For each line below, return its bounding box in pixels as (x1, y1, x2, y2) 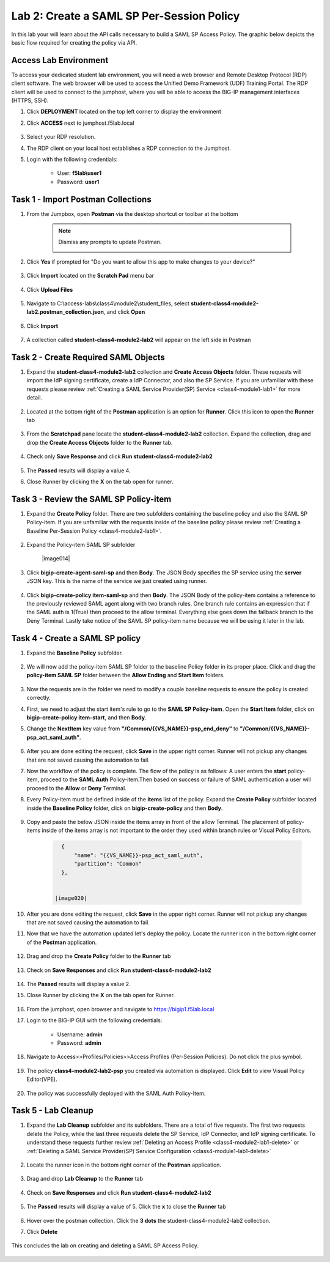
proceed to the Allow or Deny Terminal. (26, 784, 127, 792)
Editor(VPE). (26, 1075, 57, 1083)
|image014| (42, 555, 70, 562)
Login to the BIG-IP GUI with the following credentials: (26, 1017, 163, 1024)
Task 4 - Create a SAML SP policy (11, 633, 141, 644)
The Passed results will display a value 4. (26, 467, 131, 474)
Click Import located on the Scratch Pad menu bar (26, 272, 155, 280)
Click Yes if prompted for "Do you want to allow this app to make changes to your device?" (26, 258, 255, 265)
